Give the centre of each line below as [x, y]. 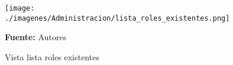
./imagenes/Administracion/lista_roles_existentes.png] [117, 18]
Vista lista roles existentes [52, 56]
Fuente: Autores [36, 37]
